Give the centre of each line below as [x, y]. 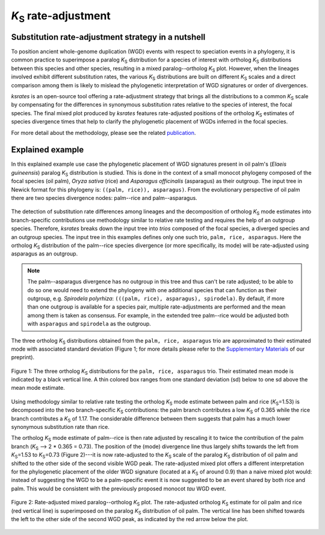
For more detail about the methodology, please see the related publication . [104, 133]
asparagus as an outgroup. [45, 254]
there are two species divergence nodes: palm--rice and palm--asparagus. [104, 198]
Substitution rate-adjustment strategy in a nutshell [108, 37]
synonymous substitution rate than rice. [60, 427]
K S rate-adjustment [61, 17]
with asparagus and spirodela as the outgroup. [89, 324]
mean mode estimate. [38, 388]
